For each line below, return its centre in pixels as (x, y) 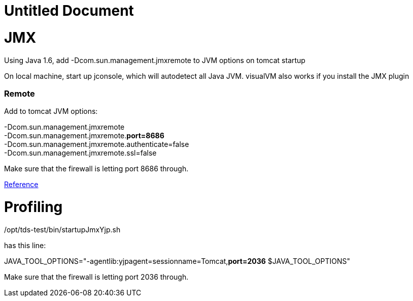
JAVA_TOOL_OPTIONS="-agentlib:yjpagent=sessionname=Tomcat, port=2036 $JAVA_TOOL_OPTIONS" (177, 261)
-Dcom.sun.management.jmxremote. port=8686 (84, 136)
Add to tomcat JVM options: (51, 111)
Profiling (33, 207)
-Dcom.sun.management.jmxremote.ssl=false (80, 153)
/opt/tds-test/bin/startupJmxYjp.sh (62, 229)
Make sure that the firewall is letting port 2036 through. (96, 277)
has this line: (25, 245)
